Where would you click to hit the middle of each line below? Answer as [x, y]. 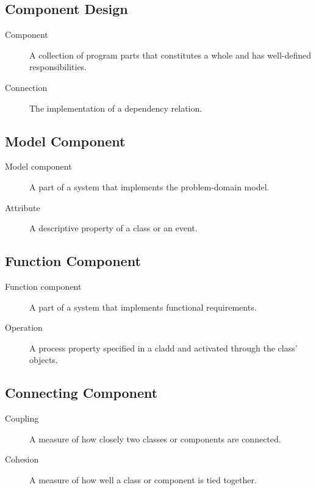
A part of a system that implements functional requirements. [143, 307]
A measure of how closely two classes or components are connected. [155, 438]
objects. [44, 360]
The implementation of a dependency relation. [116, 108]
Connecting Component [81, 393]
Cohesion [22, 459]
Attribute [23, 207]
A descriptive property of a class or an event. [113, 228]
